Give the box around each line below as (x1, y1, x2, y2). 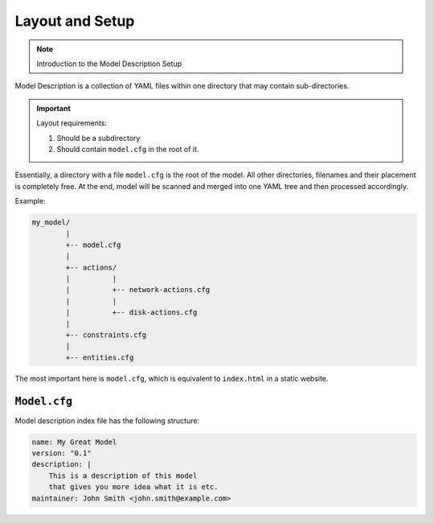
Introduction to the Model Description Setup (36, 59, 182, 68)
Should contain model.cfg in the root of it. (56, 144, 199, 154)
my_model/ (31, 218, 71, 227)
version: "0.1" (31, 449, 92, 458)
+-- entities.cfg (65, 352, 134, 362)
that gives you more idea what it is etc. (48, 483, 219, 492)
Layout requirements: (36, 118, 108, 128)
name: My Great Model (31, 437, 117, 447)
